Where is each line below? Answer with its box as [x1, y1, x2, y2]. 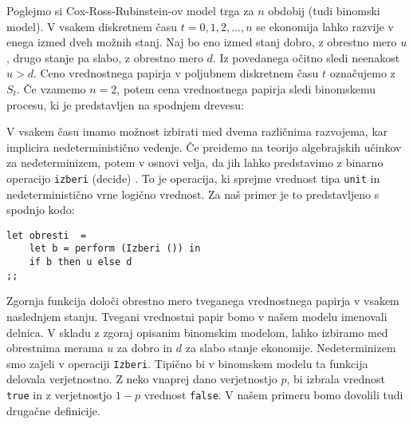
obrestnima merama [6, 339, 104, 356]
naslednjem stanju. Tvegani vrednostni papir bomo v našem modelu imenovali [6, 308, 387, 324]
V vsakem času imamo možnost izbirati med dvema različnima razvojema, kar [6, 123, 388, 140]
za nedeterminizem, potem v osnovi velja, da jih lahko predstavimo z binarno [6, 154, 383, 171]
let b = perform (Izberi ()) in [29, 243, 201, 255]
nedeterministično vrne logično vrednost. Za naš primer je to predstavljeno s [6, 185, 380, 202]
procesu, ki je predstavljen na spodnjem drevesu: [6, 96, 244, 113]
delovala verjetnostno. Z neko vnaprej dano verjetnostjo [6, 371, 277, 387]
